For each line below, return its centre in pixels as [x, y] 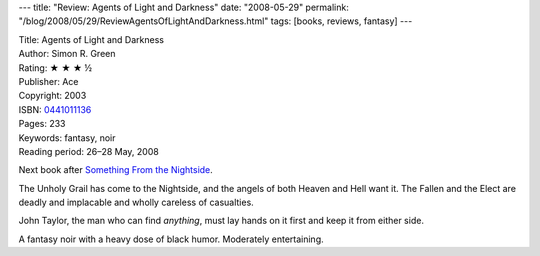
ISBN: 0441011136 [55, 109]
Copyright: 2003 [52, 96]
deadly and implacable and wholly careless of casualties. [136, 202]
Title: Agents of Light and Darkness [91, 39]
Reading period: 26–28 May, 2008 [88, 151]
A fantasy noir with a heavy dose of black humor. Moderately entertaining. [171, 239]
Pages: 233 [42, 124]
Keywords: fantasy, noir [67, 137]
